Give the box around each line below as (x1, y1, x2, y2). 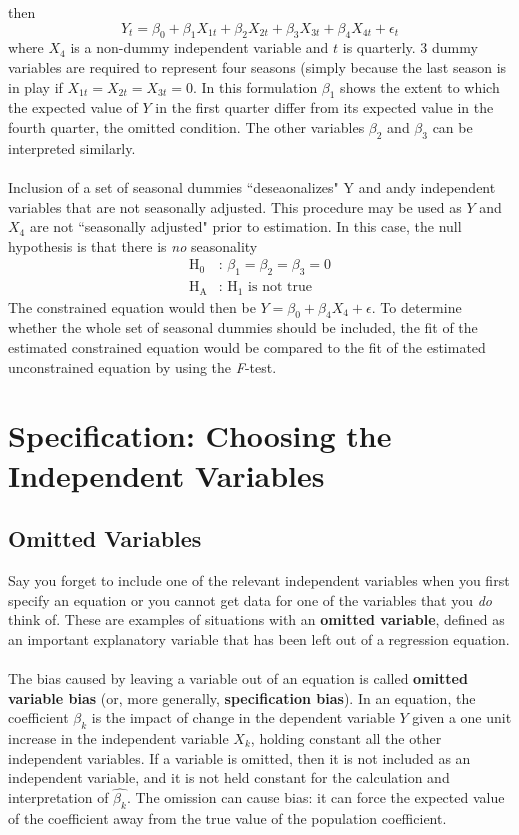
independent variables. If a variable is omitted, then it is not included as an (8, 747, 471, 768)
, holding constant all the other (250, 727, 442, 748)
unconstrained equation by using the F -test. (8, 356, 277, 377)
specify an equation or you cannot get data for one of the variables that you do (8, 589, 492, 610)
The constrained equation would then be (8, 296, 256, 317)
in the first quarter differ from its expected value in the (155, 97, 494, 118)
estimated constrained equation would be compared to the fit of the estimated (8, 337, 486, 358)
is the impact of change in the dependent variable (91, 707, 395, 728)
